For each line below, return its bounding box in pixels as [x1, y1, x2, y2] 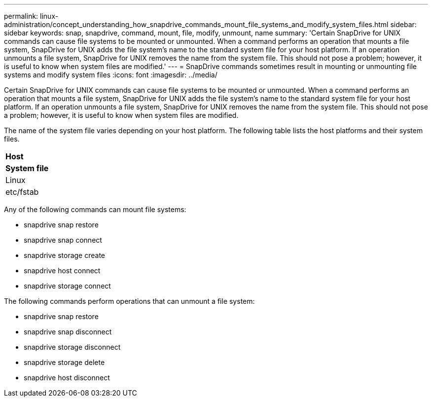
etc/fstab [5, 187, 39, 197]
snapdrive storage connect [24, 282, 111, 290]
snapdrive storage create [24, 251, 106, 259]
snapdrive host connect [24, 266, 101, 275]
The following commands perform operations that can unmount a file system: [4, 297, 255, 305]
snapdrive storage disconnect [24, 343, 121, 351]
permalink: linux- [4, 12, 59, 20]
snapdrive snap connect [24, 236, 102, 244]
